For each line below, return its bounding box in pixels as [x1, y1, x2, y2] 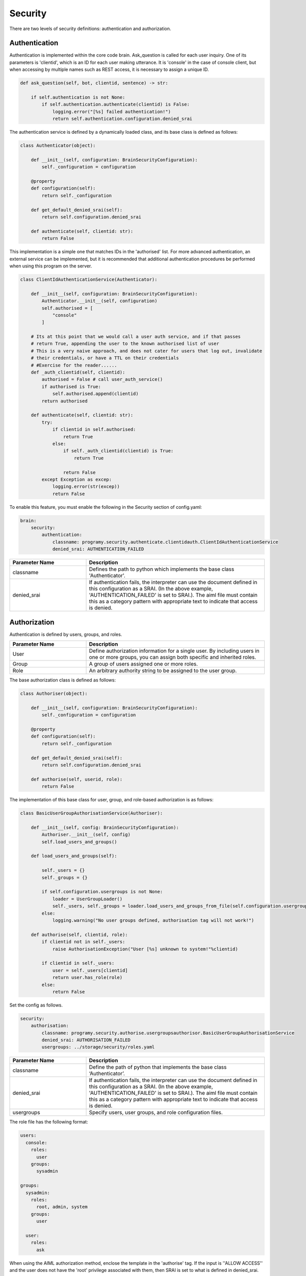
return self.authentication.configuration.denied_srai [52, 116, 193, 122]
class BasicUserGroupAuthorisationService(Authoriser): [20, 811, 163, 816]
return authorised [41, 398, 88, 404]
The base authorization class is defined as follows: [9, 677, 116, 683]
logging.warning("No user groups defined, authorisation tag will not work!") [52, 918, 254, 923]
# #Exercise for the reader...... [31, 362, 117, 368]
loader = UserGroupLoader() [52, 896, 122, 902]
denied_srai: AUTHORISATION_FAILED [41, 1037, 131, 1043]
